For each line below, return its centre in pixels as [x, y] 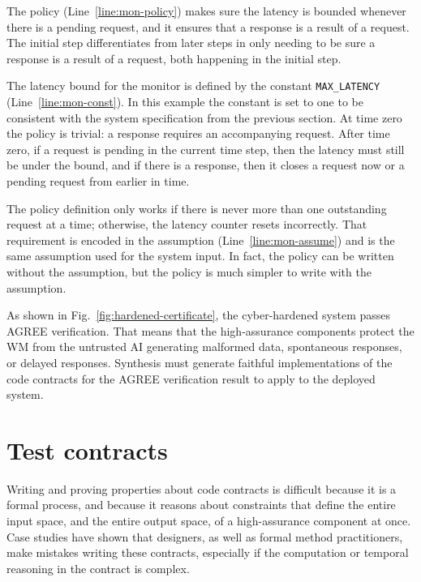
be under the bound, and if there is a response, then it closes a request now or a [206, 165]
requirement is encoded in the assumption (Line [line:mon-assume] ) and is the [201, 240]
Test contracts [87, 449]
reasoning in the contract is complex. [98, 568]
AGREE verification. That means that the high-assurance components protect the [210, 330]
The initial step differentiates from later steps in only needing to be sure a [191, 43]
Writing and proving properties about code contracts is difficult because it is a [202, 488]
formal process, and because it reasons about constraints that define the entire [201, 505]
